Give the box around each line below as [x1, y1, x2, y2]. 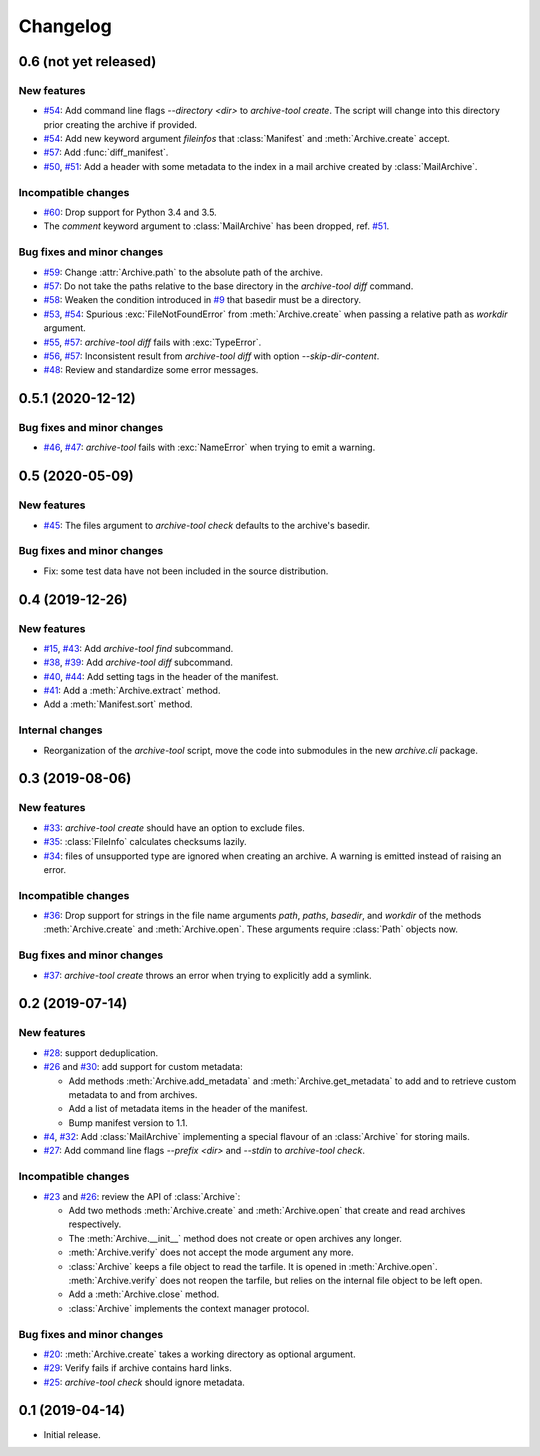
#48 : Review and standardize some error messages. [43, 364, 259, 376]
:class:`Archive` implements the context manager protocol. [68, 1302, 310, 1314]
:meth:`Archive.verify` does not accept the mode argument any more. [68, 1246, 354, 1259]
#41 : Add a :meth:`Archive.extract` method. [43, 685, 221, 697]
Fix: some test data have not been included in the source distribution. [43, 565, 329, 577]
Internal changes [18, 723, 103, 737]
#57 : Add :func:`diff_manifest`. [43, 146, 169, 159]
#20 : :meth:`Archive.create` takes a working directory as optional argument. [43, 1348, 356, 1360]
